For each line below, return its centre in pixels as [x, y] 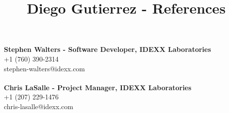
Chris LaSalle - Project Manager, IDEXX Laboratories [98, 87]
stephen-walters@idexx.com [45, 68]
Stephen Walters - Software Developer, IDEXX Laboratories [107, 49]
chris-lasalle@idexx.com [39, 106]
